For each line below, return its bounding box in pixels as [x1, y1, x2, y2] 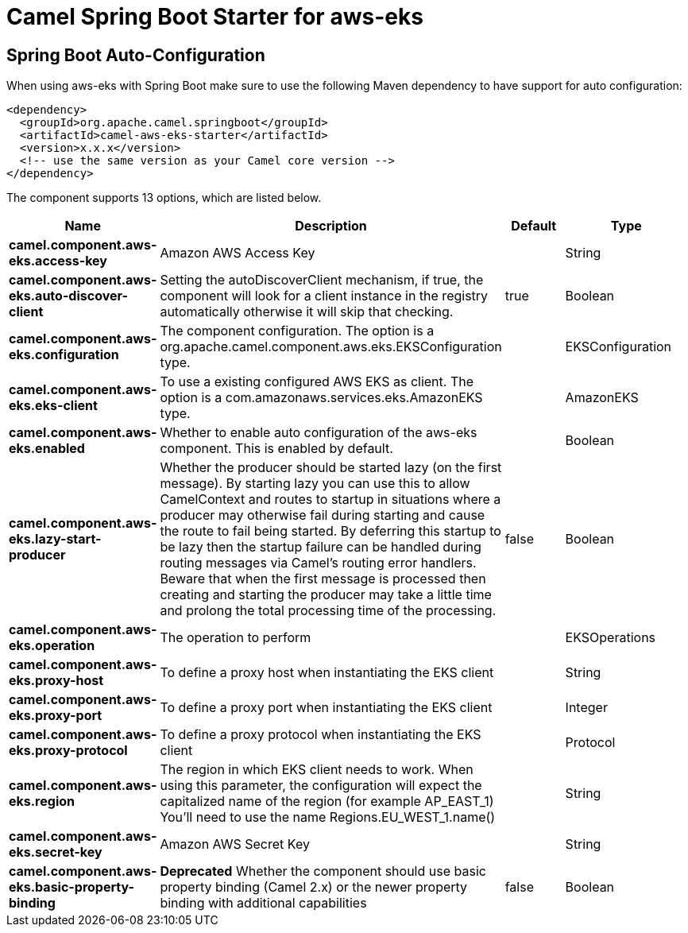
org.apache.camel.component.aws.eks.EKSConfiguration [160, 339, 502, 355]
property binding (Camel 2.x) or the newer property [160, 879, 468, 896]
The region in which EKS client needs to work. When [160, 761, 473, 778]
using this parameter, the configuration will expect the [160, 777, 482, 794]
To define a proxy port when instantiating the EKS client [160, 699, 493, 716]
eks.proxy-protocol [9, 742, 128, 759]
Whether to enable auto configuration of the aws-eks [160, 424, 477, 441]
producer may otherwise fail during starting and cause [160, 507, 485, 524]
